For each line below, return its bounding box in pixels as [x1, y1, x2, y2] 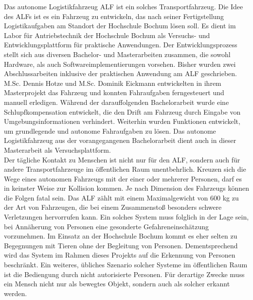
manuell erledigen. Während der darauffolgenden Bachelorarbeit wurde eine [4, 97, 229, 107]
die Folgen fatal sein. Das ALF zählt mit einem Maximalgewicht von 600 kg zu [4, 192, 239, 202]
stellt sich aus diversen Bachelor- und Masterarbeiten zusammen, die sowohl [4, 49, 231, 59]
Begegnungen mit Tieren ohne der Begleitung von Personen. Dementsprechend [4, 240, 238, 250]
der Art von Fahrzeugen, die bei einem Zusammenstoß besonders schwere [4, 202, 222, 212]
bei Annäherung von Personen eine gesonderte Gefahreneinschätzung [4, 221, 209, 231]
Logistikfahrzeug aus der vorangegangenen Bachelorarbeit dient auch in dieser [4, 135, 236, 145]
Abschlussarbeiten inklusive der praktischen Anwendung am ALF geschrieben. [4, 68, 237, 79]
